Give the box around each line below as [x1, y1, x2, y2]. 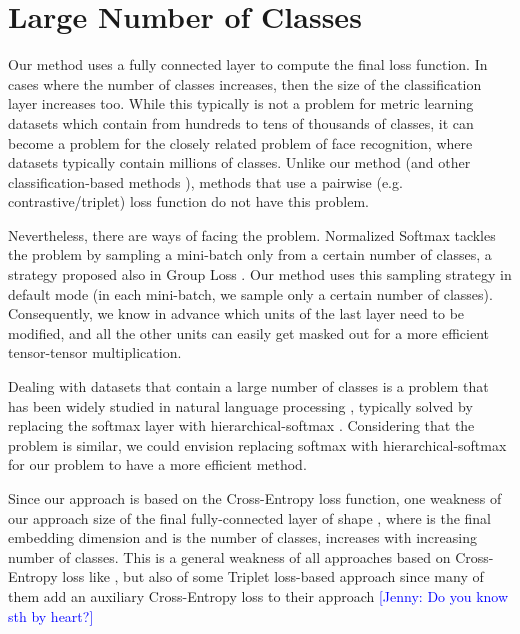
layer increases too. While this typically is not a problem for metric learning [8, 93, 474, 114]
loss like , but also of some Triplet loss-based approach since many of [62, 566, 484, 587]
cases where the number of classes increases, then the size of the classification [8, 73, 482, 94]
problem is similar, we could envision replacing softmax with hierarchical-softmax [8, 434, 507, 455]
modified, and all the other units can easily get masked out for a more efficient [8, 322, 489, 343]
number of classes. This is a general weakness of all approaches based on [8, 546, 451, 567]
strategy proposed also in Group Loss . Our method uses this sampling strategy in [8, 264, 512, 285]
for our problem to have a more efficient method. [8, 454, 307, 475]
